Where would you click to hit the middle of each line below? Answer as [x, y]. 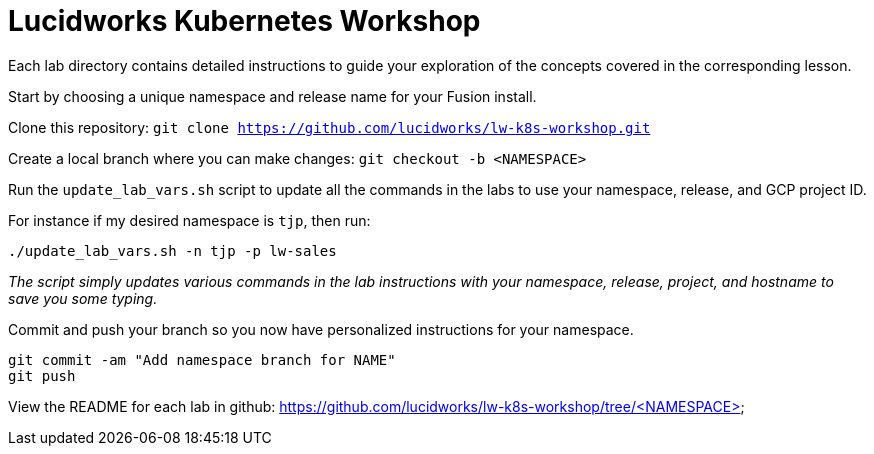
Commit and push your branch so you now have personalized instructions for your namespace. [321, 329]
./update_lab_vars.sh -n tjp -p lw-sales [172, 250]
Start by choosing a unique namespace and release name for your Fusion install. [272, 96]
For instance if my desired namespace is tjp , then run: [189, 220]
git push [42, 375]
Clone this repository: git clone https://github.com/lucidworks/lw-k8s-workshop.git [329, 127]
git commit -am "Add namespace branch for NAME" [202, 359]
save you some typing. [83, 298]
